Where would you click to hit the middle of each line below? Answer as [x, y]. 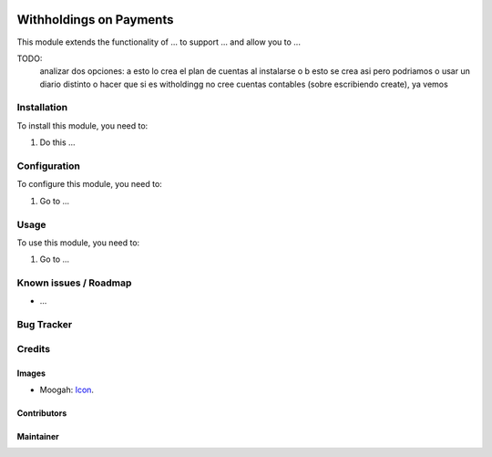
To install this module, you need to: [82, 125]
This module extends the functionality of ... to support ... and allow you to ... [159, 42]
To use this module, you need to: [78, 243]
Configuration [49, 166]
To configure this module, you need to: [90, 184]
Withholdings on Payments [95, 20]
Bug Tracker [45, 325]
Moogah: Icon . [67, 389]
